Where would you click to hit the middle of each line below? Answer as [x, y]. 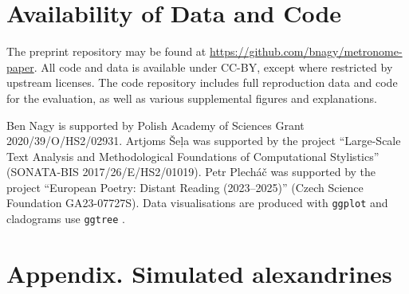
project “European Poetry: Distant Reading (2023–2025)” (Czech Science [185, 187]
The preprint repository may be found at [106, 51]
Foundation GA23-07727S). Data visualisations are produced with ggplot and [197, 203]
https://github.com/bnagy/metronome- [306, 51]
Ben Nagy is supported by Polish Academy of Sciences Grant [155, 125]
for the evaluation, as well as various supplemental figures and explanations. [192, 98]
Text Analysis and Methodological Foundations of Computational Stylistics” [193, 156]
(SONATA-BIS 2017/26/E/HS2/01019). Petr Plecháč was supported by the [191, 172]
